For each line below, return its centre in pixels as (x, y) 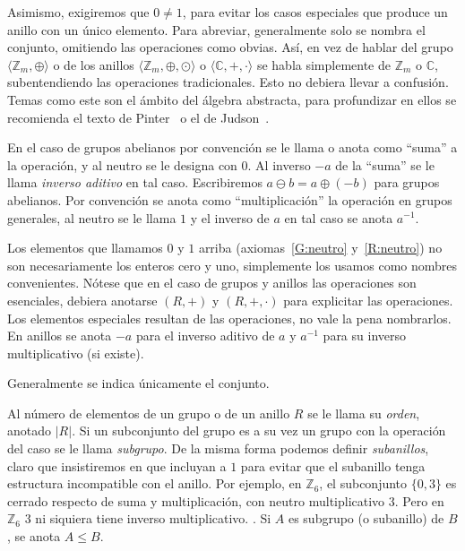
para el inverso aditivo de (205, 336)
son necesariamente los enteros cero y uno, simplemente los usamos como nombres (232, 265)
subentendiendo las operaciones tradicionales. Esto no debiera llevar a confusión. (228, 82)
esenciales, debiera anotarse (82, 300)
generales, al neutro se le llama (92, 217)
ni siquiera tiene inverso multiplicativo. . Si (153, 518)
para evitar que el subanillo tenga (333, 465)
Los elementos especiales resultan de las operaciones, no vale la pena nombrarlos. (229, 318)
